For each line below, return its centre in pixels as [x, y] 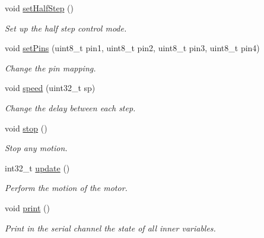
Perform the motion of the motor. [66, 188]
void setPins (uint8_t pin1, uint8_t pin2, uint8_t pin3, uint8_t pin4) [132, 48]
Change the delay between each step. [70, 107]
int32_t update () [37, 167]
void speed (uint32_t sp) [50, 88]
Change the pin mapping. [50, 68]
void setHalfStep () [39, 8]
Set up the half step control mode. [66, 28]
